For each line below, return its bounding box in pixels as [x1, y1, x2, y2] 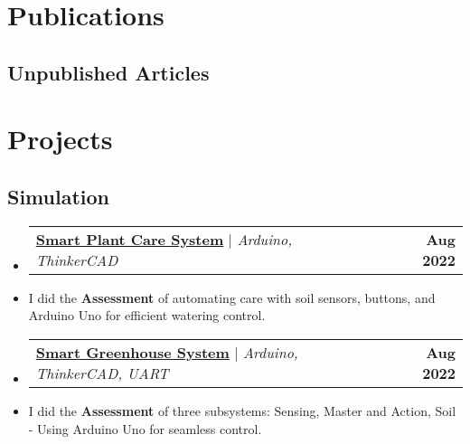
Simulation [7, 182, 110, 210]
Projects [7, 120, 113, 157]
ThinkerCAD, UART [35, 362, 169, 383]
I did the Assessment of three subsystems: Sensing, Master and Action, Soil [28, 401, 456, 420]
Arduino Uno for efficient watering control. [28, 306, 266, 325]
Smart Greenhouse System [35, 341, 230, 363]
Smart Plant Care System [35, 228, 224, 250]
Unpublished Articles [7, 58, 210, 86]
